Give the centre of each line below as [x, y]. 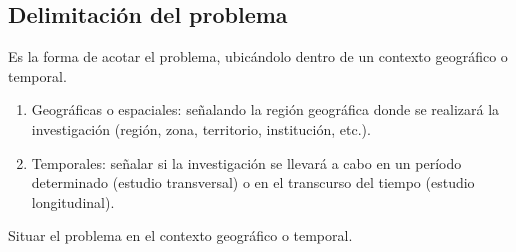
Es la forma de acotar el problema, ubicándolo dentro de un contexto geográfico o [258, 56]
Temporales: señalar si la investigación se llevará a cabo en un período [246, 162]
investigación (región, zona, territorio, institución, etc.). [201, 128]
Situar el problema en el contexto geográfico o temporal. [180, 235]
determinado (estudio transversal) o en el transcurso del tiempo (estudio [253, 182]
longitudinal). [73, 201]
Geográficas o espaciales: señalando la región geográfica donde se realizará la [265, 109]
